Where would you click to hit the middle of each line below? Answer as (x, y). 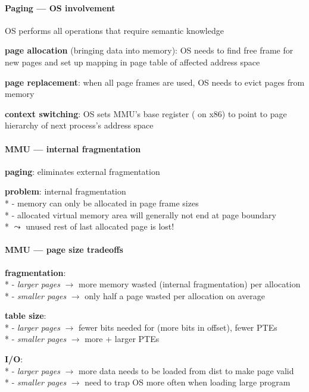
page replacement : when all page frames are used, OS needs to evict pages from (155, 82)
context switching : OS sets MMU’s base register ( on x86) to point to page (146, 113)
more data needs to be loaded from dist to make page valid (186, 370)
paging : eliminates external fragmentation (82, 171)
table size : (26, 316)
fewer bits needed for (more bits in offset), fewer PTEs (178, 327)
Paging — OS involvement (60, 7)
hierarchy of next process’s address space (79, 125)
